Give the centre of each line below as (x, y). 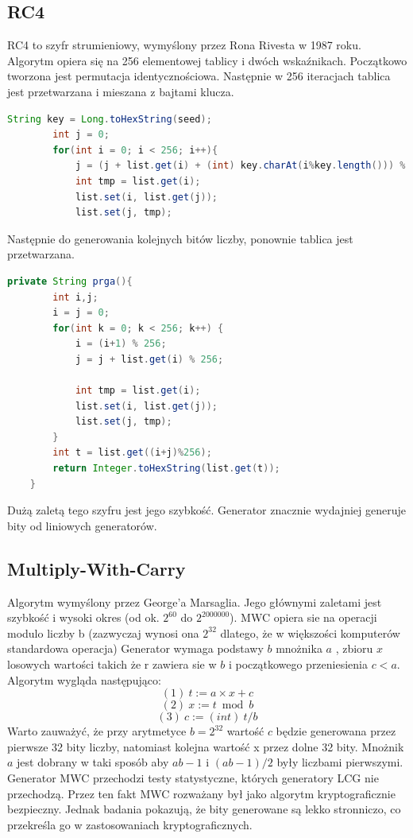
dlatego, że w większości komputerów (310, 632)
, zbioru (354, 648)
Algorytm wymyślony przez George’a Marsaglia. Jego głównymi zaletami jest (195, 601)
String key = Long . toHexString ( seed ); (110, 119)
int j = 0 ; (81, 135)
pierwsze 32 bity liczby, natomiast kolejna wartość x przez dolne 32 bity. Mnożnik (206, 746)
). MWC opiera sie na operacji (303, 617)
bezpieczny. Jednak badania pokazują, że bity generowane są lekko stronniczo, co (204, 809)
